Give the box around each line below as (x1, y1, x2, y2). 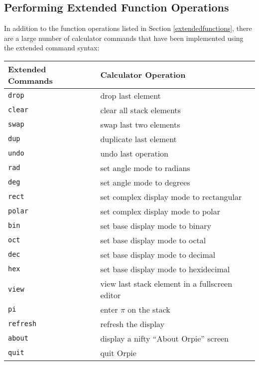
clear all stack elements (100, 104, 181, 116)
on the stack (128, 303, 170, 315)
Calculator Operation (100, 69, 186, 81)
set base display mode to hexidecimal (100, 263, 230, 275)
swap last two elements (100, 118, 180, 130)
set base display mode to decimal (100, 248, 216, 260)
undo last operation (100, 147, 168, 159)
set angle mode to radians (100, 162, 190, 174)
